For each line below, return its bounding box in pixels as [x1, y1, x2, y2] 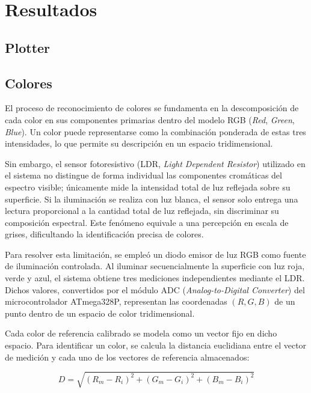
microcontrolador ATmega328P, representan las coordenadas [5, 295, 227, 308]
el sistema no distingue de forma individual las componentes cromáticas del [5, 169, 282, 181]
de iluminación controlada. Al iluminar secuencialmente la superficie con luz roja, [5, 260, 305, 272]
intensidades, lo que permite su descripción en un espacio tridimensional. [5, 137, 273, 150]
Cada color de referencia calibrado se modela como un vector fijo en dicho [5, 327, 277, 340]
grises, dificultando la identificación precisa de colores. [5, 228, 204, 240]
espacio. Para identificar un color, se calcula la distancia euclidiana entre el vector [5, 339, 307, 352]
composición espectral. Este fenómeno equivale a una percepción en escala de [5, 216, 289, 228]
